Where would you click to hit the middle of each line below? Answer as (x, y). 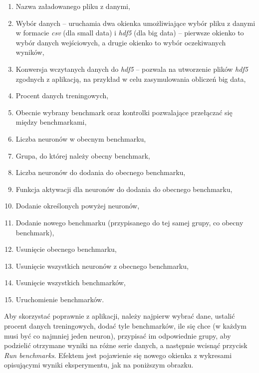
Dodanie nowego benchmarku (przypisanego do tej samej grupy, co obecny (129, 222)
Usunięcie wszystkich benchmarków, (71, 282)
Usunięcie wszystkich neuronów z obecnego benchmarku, (102, 266)
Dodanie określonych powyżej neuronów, (78, 206)
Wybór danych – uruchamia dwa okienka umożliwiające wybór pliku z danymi (135, 23)
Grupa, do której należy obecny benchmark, (83, 155)
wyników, (30, 52)
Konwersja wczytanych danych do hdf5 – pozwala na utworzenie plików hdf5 (132, 69)
